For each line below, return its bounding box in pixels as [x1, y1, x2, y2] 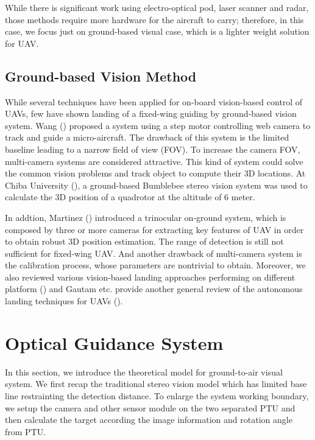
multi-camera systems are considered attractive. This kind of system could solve [5, 155, 303, 167]
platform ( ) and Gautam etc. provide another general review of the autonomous [5, 282, 303, 295]
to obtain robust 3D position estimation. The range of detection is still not [5, 235, 284, 248]
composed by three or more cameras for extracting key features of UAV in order [5, 223, 304, 236]
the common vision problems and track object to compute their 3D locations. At [5, 167, 306, 180]
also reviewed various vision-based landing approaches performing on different [5, 270, 296, 283]
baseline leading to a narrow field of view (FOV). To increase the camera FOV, [5, 142, 300, 155]
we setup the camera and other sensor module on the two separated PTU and [5, 401, 296, 414]
